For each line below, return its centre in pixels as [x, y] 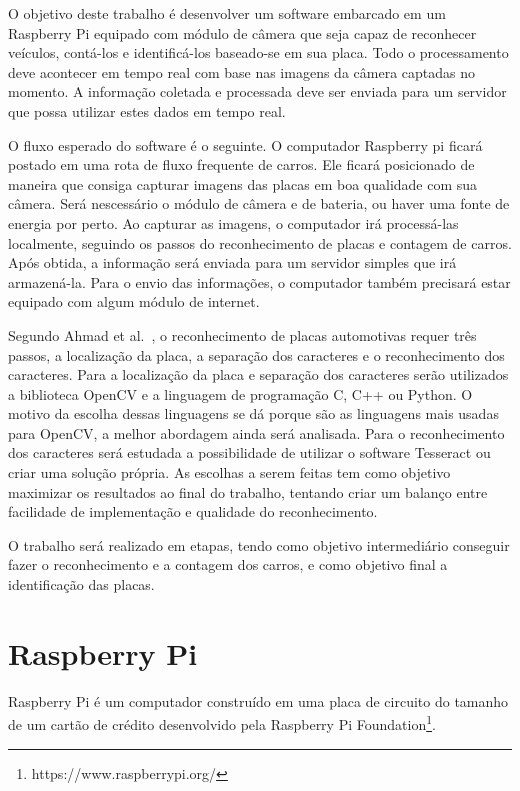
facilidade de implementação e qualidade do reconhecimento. [193, 511]
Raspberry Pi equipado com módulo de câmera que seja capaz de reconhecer [242, 32]
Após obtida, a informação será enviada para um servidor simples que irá [232, 262]
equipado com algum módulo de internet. [134, 301]
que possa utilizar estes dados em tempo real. [147, 110]
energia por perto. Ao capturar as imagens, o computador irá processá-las [233, 222]
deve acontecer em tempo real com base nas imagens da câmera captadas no [241, 71]
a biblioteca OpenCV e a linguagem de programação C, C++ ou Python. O [240, 393]
